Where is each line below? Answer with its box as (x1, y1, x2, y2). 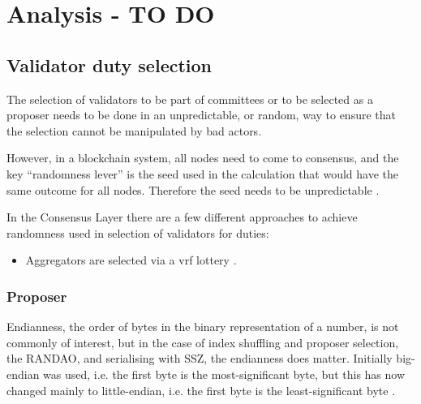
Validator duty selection (6, 52, 213, 77)
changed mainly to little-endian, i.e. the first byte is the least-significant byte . (6, 381, 396, 398)
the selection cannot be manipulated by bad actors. (6, 122, 262, 139)
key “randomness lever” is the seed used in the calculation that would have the (6, 165, 399, 182)
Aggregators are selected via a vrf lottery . (25, 251, 237, 269)
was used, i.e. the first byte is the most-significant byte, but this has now (43, 365, 406, 382)
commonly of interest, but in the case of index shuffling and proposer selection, (6, 333, 399, 350)
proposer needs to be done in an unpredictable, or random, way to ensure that (6, 106, 396, 123)
